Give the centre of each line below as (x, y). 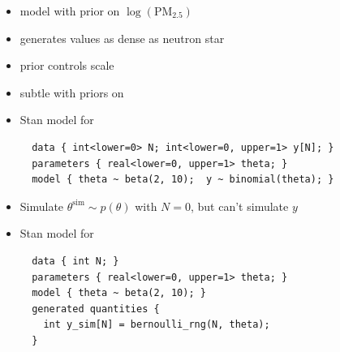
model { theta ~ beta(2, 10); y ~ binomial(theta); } (183, 180)
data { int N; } (75, 261)
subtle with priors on (72, 92)
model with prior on (70, 11)
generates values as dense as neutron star (122, 38)
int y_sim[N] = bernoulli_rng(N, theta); (157, 325)
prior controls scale (67, 65)
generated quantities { (96, 309)
